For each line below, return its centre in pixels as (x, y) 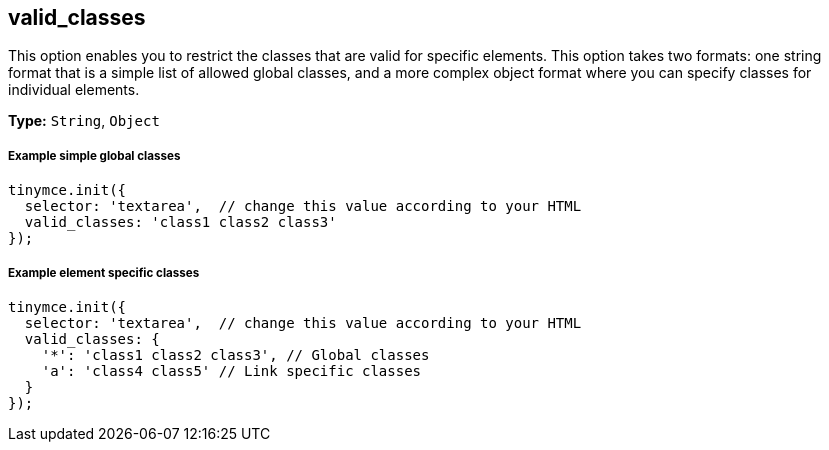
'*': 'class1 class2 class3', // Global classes (235, 354)
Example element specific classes (104, 272)
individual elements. (74, 90)
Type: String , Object (84, 121)
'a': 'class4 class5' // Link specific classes (231, 370)
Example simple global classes (94, 155)
